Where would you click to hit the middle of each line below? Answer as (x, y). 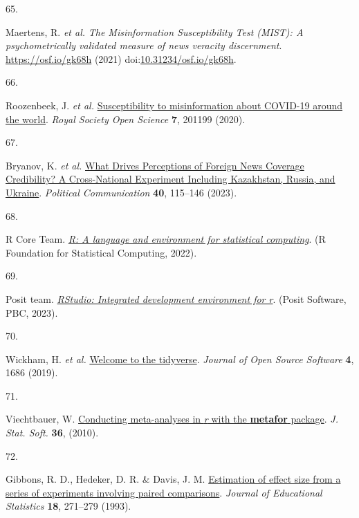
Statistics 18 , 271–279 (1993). (68, 506)
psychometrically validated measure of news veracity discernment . (144, 45)
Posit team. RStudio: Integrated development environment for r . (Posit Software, (176, 298)
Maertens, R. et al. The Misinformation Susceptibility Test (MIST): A (155, 31)
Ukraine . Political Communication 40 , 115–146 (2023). (121, 192)
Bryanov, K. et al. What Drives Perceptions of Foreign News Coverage (155, 165)
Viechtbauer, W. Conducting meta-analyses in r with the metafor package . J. (172, 419)
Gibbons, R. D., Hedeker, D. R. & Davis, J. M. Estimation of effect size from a (173, 479)
